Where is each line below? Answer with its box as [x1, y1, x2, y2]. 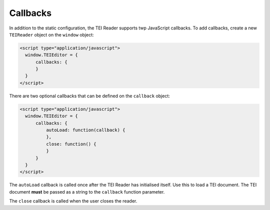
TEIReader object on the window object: [9, 31, 94, 37]
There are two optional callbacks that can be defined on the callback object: [9, 93, 170, 99]
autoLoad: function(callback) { [45, 127, 125, 133]
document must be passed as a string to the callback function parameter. [9, 189, 165, 195]
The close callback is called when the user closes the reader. [9, 198, 137, 204]
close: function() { [45, 141, 97, 147]
